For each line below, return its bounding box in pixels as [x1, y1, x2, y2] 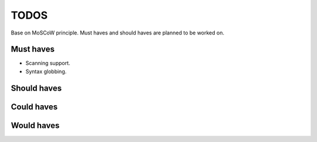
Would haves [11, 120, 60, 130]
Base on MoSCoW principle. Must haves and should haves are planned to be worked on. [11, 29, 224, 36]
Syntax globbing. [25, 68, 67, 75]
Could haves [11, 102, 58, 112]
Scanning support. [25, 60, 70, 67]
